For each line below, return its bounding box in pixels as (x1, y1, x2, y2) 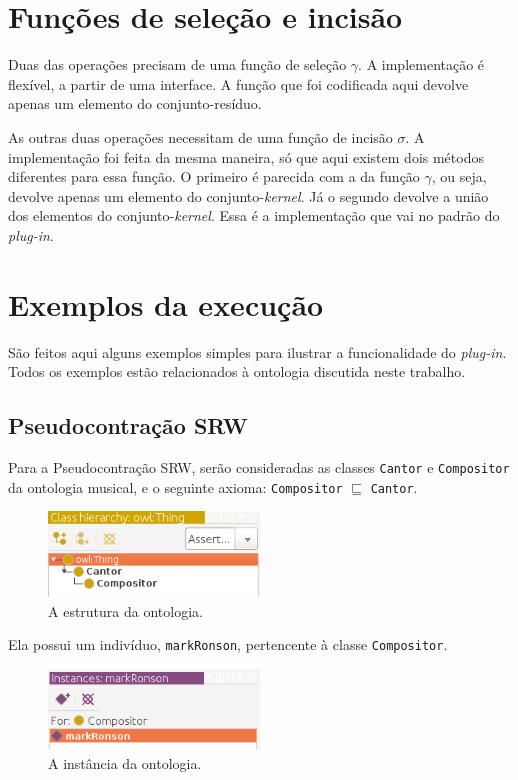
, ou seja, (431, 166, 487, 187)
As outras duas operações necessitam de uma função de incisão (8, 126, 393, 147)
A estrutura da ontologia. (48, 600, 203, 621)
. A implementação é (358, 54, 485, 75)
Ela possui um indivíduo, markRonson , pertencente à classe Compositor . (8, 634, 448, 655)
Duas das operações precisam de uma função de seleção (8, 54, 347, 75)
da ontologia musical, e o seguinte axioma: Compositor (8, 476, 343, 497)
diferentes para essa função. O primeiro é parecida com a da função (8, 166, 420, 187)
